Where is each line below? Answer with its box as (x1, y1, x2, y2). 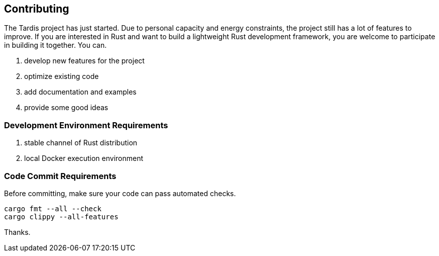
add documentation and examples (24, 88, 137, 97)
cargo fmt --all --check (4, 204, 101, 213)
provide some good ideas (24, 103, 108, 112)
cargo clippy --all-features (4, 212, 119, 221)
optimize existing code (24, 72, 99, 81)
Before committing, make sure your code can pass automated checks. (4, 189, 236, 198)
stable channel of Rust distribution (24, 138, 138, 147)
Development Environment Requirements (4, 120, 168, 130)
